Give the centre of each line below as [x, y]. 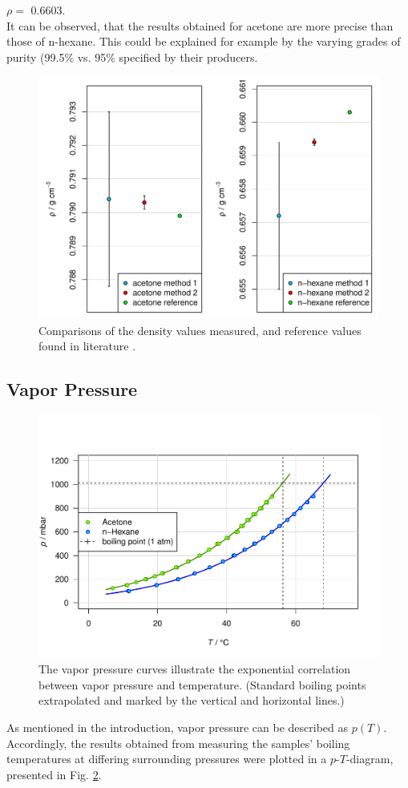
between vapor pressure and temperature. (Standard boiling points [202, 684]
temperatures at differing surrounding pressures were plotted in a [167, 759]
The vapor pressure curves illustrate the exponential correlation [195, 669]
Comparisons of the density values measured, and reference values [200, 330]
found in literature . [87, 346]
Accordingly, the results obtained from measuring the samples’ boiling [178, 743]
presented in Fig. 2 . [54, 774]
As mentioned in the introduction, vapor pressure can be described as [178, 727]
